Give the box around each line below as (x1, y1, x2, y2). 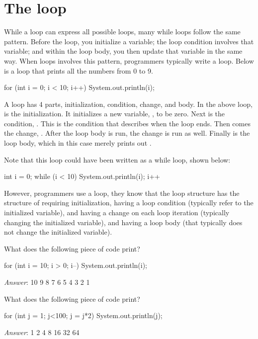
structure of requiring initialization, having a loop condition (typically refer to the (4, 197, 254, 208)
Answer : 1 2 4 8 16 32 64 (4, 327, 80, 337)
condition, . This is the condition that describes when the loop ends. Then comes (4, 118, 251, 128)
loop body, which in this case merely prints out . (4, 138, 152, 148)
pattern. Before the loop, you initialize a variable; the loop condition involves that (4, 36, 254, 46)
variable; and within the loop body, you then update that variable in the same (4, 46, 243, 56)
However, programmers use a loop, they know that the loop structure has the (4, 187, 240, 198)
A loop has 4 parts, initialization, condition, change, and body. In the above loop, (4, 98, 253, 109)
